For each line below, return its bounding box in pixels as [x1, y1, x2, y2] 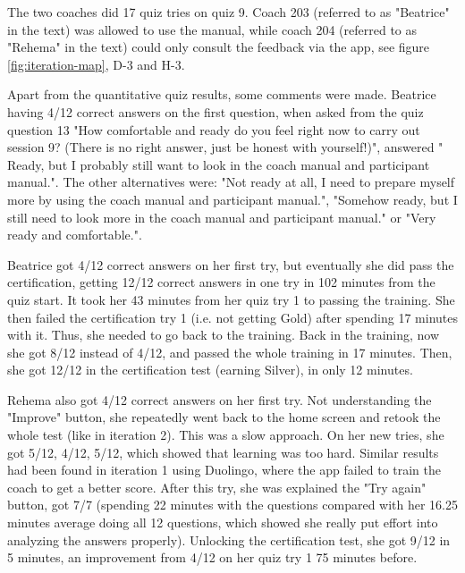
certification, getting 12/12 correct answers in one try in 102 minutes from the [7, 273, 435, 291]
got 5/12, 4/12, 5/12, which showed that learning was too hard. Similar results [7, 442, 439, 461]
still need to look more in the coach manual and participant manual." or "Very [7, 207, 436, 226]
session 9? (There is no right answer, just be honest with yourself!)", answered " [7, 138, 444, 156]
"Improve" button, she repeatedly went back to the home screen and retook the [7, 408, 441, 426]
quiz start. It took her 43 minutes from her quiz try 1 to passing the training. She [7, 290, 455, 308]
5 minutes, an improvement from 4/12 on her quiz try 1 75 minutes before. [7, 548, 418, 567]
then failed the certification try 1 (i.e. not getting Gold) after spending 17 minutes [7, 308, 459, 326]
